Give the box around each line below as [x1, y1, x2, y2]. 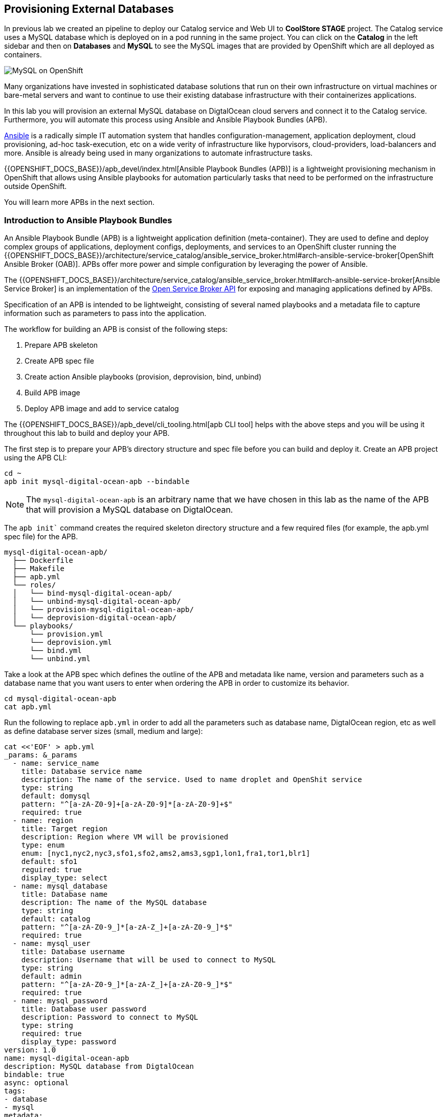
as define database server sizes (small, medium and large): [4, 727, 203, 736]
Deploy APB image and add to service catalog [25, 404, 179, 413]
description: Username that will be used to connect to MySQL [21, 956, 276, 964]
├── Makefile [12, 564, 65, 573]
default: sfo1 [21, 857, 78, 866]
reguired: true [21, 866, 82, 874]
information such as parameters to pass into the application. [4, 309, 207, 318]
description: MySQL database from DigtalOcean [4, 1062, 194, 1071]
